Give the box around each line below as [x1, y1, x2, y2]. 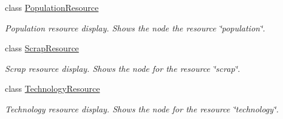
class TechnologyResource [5, 82, 100, 95]
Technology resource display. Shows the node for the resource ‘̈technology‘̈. [5, 102, 279, 115]
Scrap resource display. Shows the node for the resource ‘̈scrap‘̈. [5, 62, 240, 74]
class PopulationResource [5, 1, 99, 13]
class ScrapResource [5, 42, 79, 54]
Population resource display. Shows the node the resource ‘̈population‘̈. [5, 21, 265, 34]
